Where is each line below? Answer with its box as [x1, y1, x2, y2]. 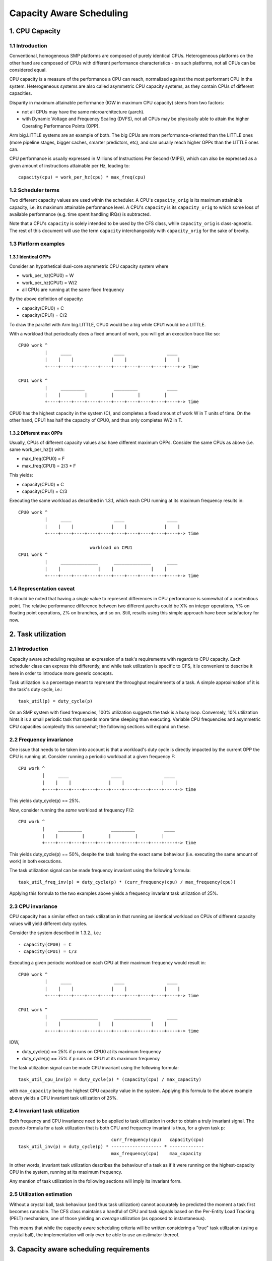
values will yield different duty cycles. [9, 921, 88, 927]
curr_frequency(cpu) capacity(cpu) [111, 1136, 205, 1142]
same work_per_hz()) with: [9, 446, 65, 452]
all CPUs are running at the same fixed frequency [22, 286, 124, 293]
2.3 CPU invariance [9, 903, 58, 910]
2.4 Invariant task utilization [9, 1107, 80, 1114]
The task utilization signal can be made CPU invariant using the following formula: [9, 1065, 179, 1071]
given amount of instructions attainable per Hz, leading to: [9, 162, 130, 168]
